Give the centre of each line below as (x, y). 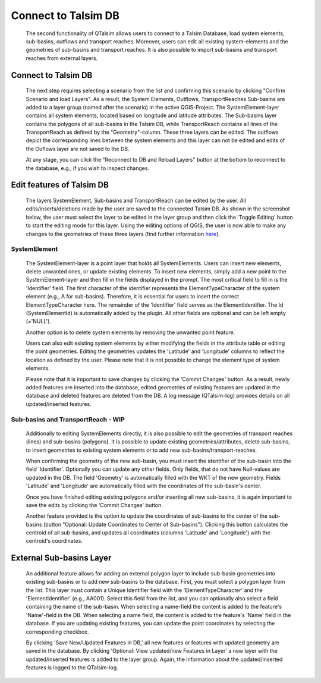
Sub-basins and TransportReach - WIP (68, 419)
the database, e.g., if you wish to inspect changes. (88, 168)
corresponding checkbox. (57, 632)
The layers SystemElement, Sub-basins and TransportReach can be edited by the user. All (136, 201)
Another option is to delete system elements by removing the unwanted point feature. (130, 332)
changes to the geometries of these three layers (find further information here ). (123, 234)
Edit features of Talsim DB (60, 185)
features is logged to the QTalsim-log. (72, 668)
